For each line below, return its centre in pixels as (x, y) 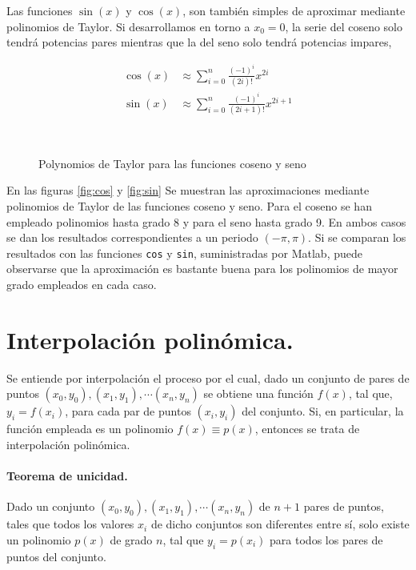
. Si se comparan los (357, 237)
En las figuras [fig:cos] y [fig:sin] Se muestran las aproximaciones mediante (188, 190)
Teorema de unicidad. (67, 476)
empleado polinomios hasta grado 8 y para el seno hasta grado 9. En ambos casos (206, 221)
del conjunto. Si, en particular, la (323, 411)
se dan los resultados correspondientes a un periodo (132, 237)
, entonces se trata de (307, 429)
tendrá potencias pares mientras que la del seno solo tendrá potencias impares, (199, 42)
